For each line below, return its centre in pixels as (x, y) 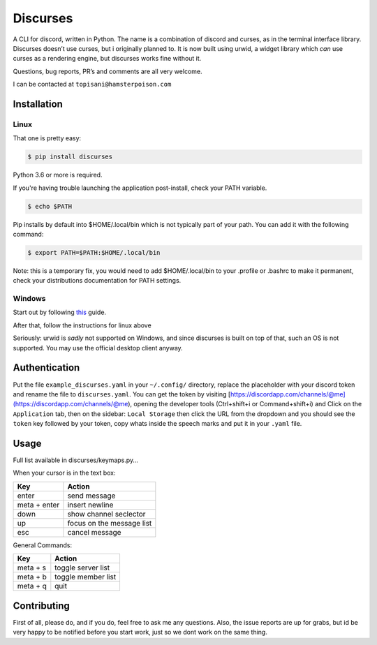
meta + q (32, 586)
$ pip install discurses (70, 157)
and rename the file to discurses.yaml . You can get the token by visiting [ (122, 394)
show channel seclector (106, 514)
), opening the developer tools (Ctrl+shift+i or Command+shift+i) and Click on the (245, 404)
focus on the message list (110, 523)
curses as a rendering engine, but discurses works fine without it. (107, 59)
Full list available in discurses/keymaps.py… (76, 460)
